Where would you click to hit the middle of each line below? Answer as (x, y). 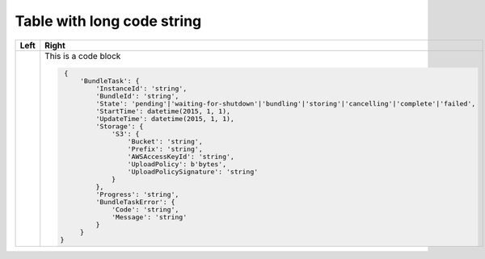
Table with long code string (108, 21)
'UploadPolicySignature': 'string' (193, 172)
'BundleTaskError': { (135, 202)
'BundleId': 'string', (137, 96)
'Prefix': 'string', (165, 149)
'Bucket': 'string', (165, 142)
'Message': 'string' (150, 217)
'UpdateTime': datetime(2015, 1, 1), (165, 119)
